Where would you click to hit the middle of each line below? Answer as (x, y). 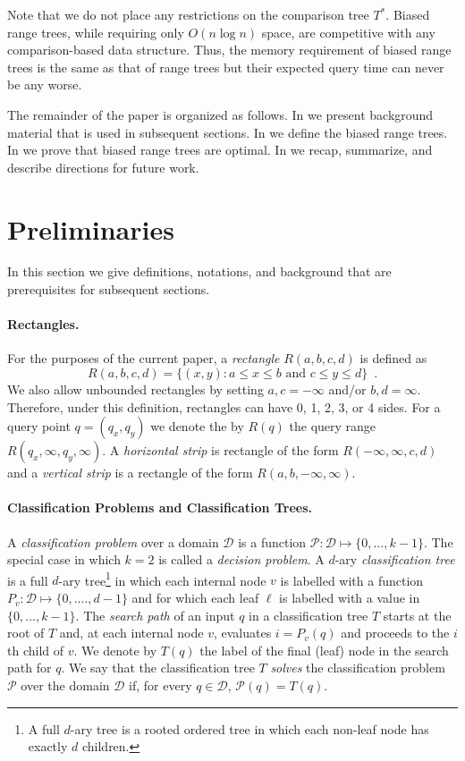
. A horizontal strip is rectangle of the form (220, 450)
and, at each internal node (131, 633)
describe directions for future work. (103, 167)
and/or (347, 389)
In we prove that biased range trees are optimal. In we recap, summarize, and (220, 150)
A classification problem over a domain (113, 541)
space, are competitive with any (348, 32)
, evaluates (242, 633)
